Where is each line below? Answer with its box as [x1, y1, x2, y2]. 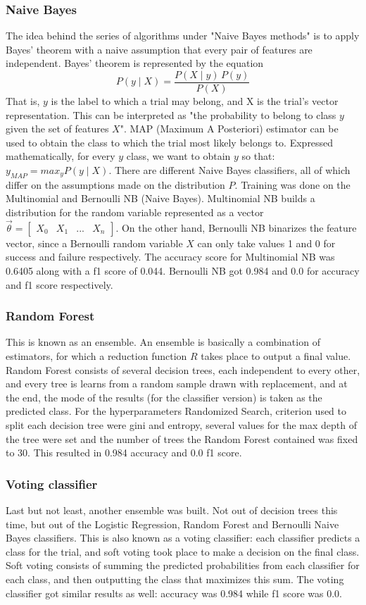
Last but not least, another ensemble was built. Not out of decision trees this [6, 502, 338, 517]
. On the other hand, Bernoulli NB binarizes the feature [115, 220, 357, 235]
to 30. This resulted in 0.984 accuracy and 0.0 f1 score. [6, 445, 242, 460]
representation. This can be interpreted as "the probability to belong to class [6, 107, 336, 122]
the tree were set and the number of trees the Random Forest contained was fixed [6, 431, 358, 446]
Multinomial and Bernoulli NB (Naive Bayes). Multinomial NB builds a [6, 191, 315, 206]
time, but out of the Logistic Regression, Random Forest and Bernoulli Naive [6, 516, 339, 531]
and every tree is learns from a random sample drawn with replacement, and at [6, 376, 348, 391]
